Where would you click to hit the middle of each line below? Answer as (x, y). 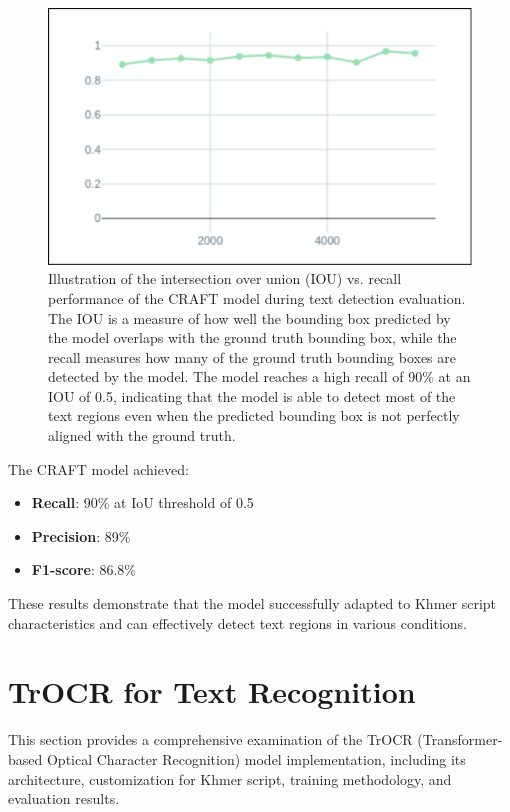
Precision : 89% (81, 535)
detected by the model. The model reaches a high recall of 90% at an (259, 376)
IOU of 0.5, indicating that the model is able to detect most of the (252, 395)
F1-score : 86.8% (84, 569)
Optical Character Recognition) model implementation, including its (256, 758)
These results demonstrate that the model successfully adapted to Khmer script (252, 603)
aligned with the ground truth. (142, 435)
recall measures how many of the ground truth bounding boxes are (252, 356)
